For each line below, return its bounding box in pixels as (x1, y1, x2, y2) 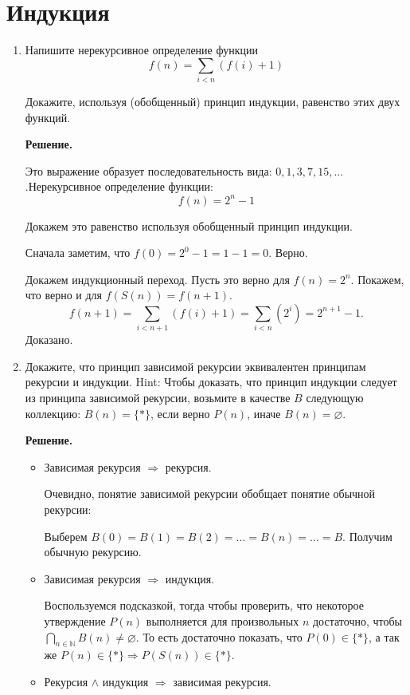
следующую (306, 389, 364, 405)
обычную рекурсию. (44, 543, 142, 560)
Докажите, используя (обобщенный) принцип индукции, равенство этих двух (25, 93, 400, 110)
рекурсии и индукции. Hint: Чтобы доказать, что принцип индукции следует (25, 373, 397, 390)
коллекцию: (25, 405, 81, 421)
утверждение (44, 612, 106, 629)
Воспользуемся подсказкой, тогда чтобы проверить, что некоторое (44, 597, 365, 614)
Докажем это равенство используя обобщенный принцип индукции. (25, 217, 353, 234)
